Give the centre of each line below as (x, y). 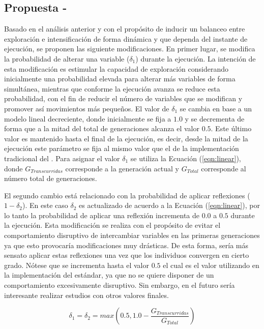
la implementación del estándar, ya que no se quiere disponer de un (109, 275)
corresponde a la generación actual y (122, 168)
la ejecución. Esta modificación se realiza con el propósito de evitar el (112, 225)
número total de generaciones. (51, 178)
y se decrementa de (215, 118)
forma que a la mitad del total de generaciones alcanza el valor (102, 128)
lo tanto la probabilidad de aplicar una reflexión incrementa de (102, 215)
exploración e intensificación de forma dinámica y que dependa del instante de (126, 38)
